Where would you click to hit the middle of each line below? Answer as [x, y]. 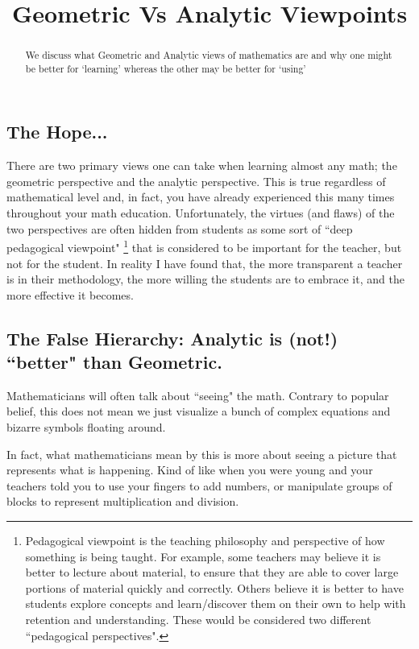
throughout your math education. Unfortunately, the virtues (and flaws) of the [201, 213]
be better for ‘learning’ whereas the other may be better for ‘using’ [166, 68]
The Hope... [57, 132]
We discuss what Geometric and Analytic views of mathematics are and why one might [209, 55]
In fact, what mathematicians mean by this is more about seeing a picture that [202, 454]
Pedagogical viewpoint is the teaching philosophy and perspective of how [205, 541]
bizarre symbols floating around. [86, 427]
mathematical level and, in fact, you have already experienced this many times [201, 197]
